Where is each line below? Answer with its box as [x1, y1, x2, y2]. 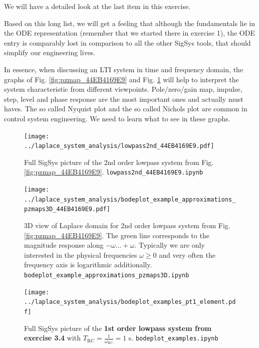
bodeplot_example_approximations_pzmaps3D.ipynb [24, 272, 189, 279]
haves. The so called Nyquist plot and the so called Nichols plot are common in [4, 103, 247, 114]
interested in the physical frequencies [24, 249, 137, 260]
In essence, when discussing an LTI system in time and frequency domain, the [4, 64, 243, 74]
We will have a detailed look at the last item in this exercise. [4, 1, 191, 11]
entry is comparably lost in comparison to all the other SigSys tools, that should [4, 37, 251, 48]
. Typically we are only [134, 240, 205, 250]
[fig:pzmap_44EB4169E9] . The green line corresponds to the [24, 230, 209, 240]
